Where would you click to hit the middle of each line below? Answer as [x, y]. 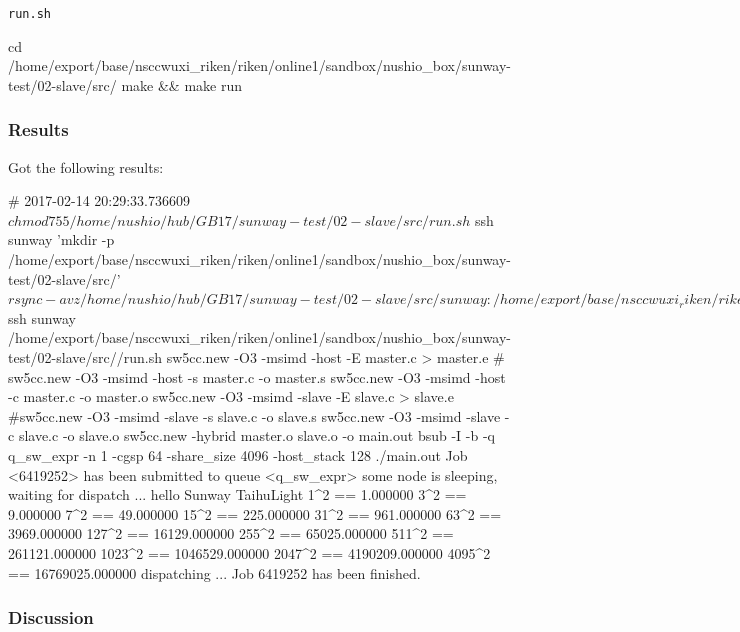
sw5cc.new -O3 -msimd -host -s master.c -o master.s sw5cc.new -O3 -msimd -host [257, 376]
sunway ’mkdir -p [61, 239]
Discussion [51, 617]
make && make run [181, 84]
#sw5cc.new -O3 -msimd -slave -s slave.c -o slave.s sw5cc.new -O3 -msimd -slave [254, 415]
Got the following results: [86, 166]
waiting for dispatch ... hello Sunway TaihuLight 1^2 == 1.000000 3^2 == [237, 494]
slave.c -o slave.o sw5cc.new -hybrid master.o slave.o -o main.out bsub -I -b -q [256, 435]
